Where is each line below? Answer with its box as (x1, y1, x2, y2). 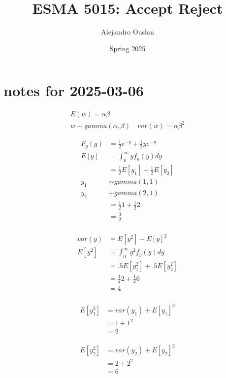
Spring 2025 (109, 43, 146, 53)
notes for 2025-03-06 (3, 80, 144, 101)
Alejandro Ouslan (101, 27, 154, 37)
